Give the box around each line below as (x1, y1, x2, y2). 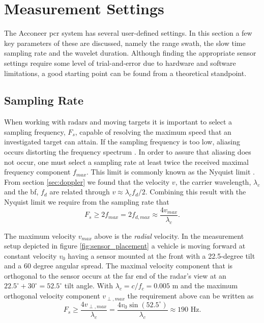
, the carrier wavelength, (175, 176, 251, 187)
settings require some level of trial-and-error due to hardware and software (4, 57, 236, 68)
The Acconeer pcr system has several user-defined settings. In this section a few (4, 28, 252, 38)
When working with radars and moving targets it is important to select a (4, 116, 232, 127)
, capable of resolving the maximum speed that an (75, 126, 231, 137)
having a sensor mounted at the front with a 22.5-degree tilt (68, 250, 255, 261)
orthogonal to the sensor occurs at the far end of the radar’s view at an (4, 270, 226, 281)
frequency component (4, 166, 71, 177)
